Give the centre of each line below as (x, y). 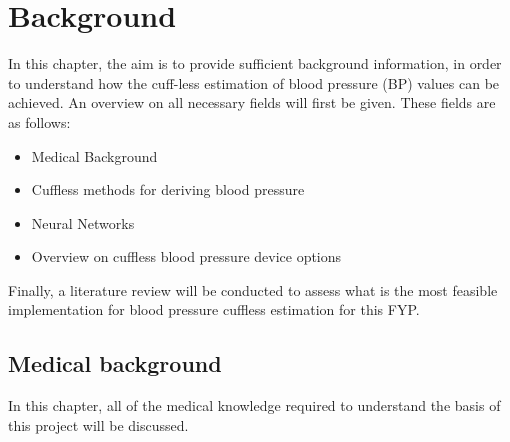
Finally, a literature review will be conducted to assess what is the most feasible (253, 289)
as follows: (39, 121)
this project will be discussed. (98, 424)
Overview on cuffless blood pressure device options (186, 256)
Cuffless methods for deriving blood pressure (168, 189)
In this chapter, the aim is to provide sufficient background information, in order (255, 63)
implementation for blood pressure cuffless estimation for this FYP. (214, 309)
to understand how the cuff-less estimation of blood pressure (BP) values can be (254, 82)
